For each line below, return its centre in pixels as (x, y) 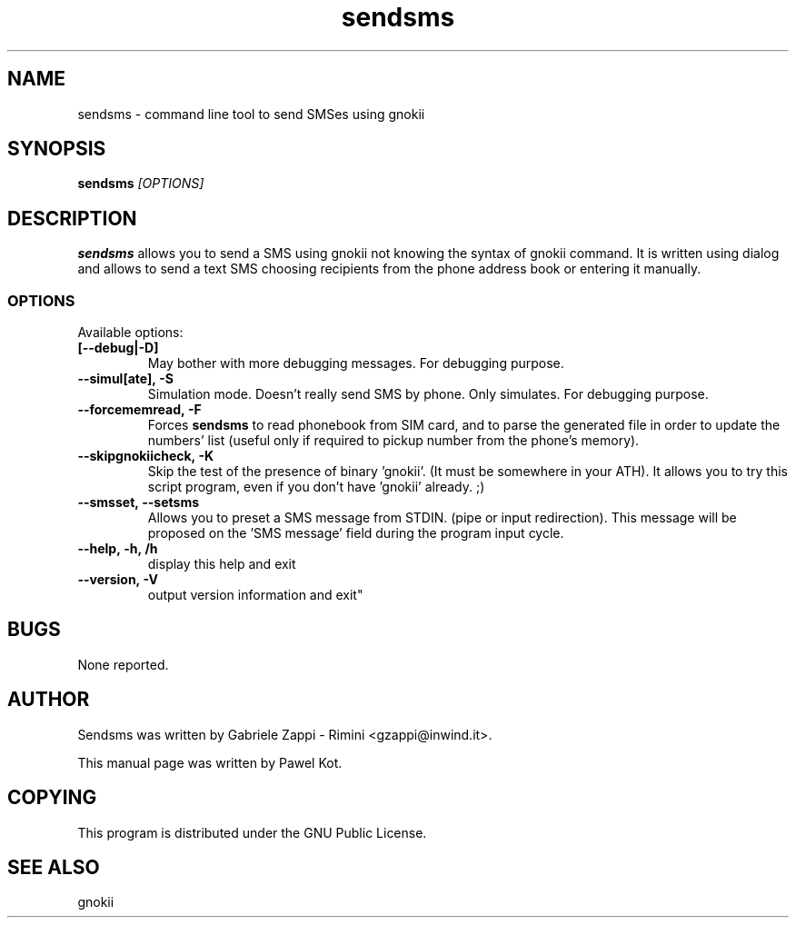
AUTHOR (49, 700)
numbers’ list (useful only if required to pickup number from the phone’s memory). (393, 441)
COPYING (52, 798)
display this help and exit (222, 564)
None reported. (123, 664)
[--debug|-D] (118, 348)
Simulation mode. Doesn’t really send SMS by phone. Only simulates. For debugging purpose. (428, 394)
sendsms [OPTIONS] (141, 184)
